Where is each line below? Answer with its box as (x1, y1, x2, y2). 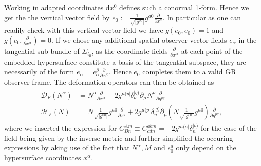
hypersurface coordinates (4, 152, 81, 163)
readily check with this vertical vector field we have (4, 25, 163, 35)
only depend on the (176, 142, 236, 153)
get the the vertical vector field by (4, 12, 110, 22)
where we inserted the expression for (4, 123, 117, 133)
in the (238, 34, 257, 45)
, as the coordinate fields (91, 45, 168, 56)
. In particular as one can (162, 12, 241, 22)
